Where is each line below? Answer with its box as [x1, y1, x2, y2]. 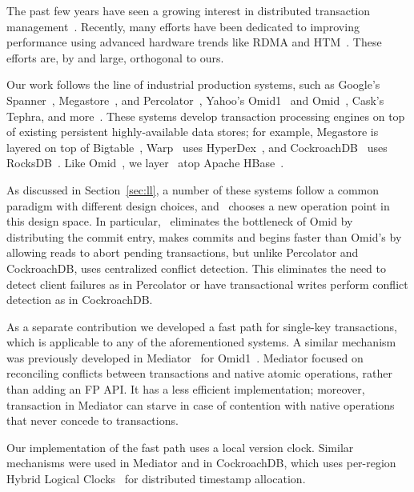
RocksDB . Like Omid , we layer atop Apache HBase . [6, 154, 284, 171]
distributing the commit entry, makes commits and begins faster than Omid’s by [6, 228, 402, 245]
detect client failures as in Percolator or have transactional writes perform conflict [6, 275, 408, 292]
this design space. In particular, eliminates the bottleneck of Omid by [6, 213, 353, 230]
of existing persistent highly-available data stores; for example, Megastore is [6, 123, 379, 140]
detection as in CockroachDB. [6, 291, 153, 308]
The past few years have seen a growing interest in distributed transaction [6, 2, 371, 18]
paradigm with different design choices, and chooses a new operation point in [6, 197, 390, 214]
